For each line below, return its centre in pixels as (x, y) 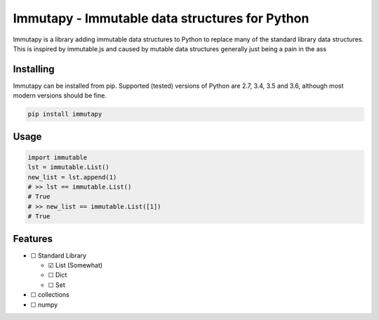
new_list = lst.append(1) (72, 177)
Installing (34, 69)
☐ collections (50, 295)
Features (33, 239)
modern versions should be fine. (60, 95)
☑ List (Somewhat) (75, 265)
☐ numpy (44, 305)
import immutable (58, 157)
